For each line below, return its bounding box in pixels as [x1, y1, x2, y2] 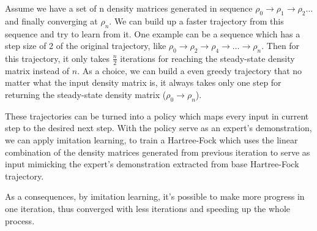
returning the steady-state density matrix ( [5, 88, 166, 100]
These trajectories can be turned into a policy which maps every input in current [5, 109, 309, 122]
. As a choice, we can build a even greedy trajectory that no [77, 64, 302, 77]
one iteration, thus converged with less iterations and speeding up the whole [5, 202, 291, 214]
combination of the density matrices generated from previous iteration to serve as [5, 145, 310, 158]
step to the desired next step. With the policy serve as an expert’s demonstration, [5, 121, 312, 134]
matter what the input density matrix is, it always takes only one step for [5, 76, 282, 89]
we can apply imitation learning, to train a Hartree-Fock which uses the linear [5, 133, 298, 146]
